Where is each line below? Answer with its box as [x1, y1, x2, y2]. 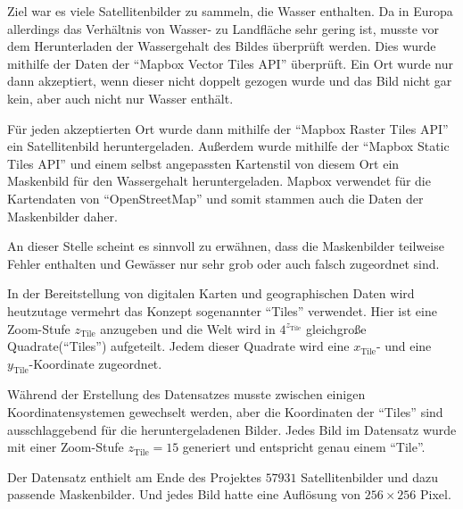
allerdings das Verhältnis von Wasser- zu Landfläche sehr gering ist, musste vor [7, 19, 440, 38]
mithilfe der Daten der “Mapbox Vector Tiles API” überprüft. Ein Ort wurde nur [7, 54, 453, 72]
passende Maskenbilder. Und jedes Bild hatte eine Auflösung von [7, 485, 361, 504]
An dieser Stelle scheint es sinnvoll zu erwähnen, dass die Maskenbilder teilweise [7, 237, 444, 255]
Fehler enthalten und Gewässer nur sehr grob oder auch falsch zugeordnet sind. [7, 254, 440, 272]
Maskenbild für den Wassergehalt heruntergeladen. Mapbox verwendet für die [7, 171, 431, 190]
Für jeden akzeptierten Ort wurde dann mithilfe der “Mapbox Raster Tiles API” [7, 119, 449, 138]
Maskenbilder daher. [7, 206, 118, 225]
